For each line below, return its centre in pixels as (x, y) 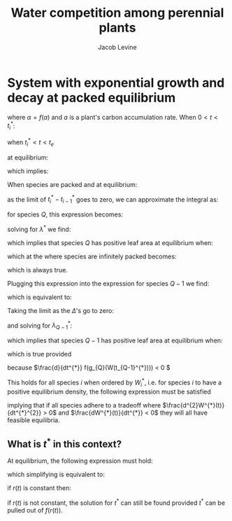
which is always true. (37, 270)
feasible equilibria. (34, 420)
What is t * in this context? (65, 443)
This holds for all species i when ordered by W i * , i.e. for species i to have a (115, 382)
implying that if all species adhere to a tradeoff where (84, 405)
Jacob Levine (117, 47)
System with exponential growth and (116, 83)
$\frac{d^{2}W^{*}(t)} (194, 405)
